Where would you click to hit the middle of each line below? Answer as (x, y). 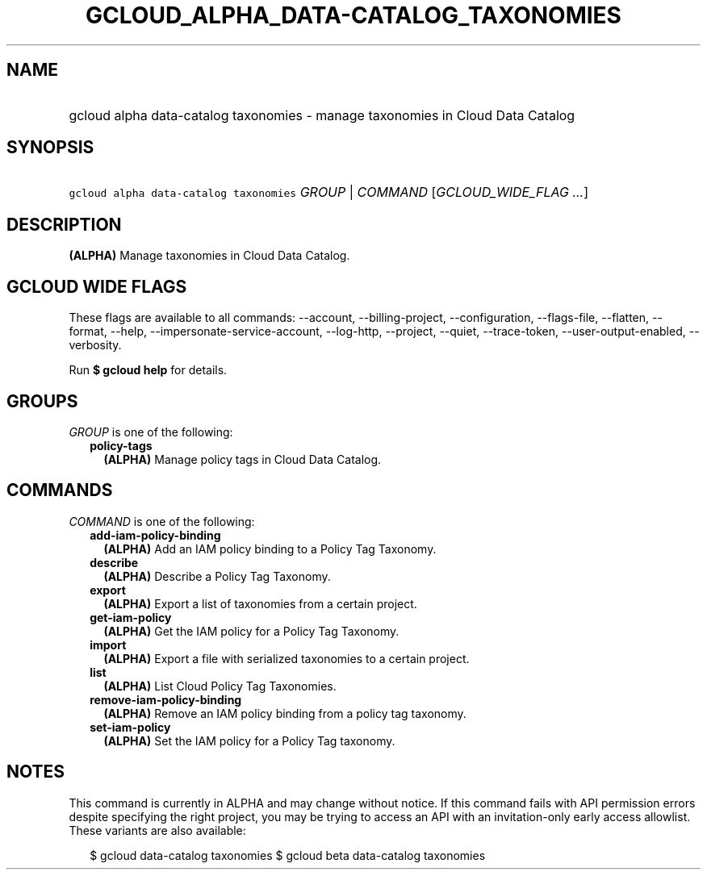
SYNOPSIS (50, 148)
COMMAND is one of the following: (162, 521)
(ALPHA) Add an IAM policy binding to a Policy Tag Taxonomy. (270, 549)
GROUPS (42, 401)
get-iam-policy (131, 617)
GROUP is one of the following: (151, 432)
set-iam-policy (130, 727)
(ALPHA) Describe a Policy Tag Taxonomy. (217, 576)
